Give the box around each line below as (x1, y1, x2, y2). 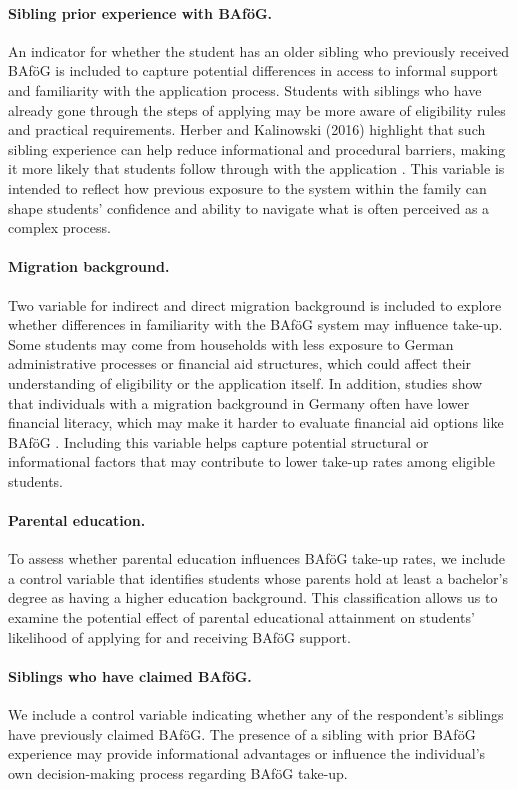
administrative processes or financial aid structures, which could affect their (8, 353, 472, 374)
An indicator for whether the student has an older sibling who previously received (8, 40, 510, 61)
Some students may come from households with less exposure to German (8, 333, 454, 354)
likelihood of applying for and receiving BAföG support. (8, 626, 351, 647)
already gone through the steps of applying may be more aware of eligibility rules (8, 99, 506, 120)
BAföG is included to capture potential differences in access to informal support (8, 60, 499, 81)
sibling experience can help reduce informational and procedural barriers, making (8, 138, 506, 159)
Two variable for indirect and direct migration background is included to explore (8, 294, 502, 315)
